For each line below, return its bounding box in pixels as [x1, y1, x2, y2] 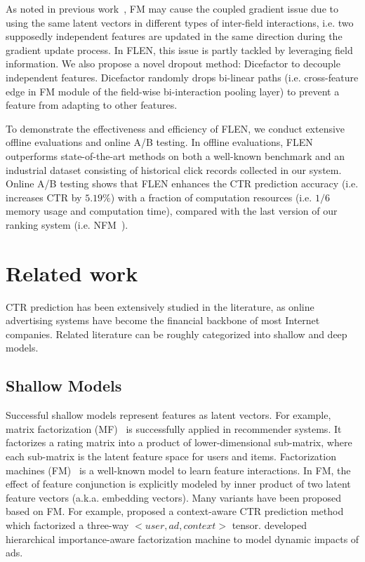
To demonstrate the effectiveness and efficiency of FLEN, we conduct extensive [6, 121, 345, 135]
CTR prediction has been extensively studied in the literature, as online [6, 299, 314, 314]
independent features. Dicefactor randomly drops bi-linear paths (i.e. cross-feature [6, 69, 359, 84]
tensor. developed [232, 517, 307, 532]
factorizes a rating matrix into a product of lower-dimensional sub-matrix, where [6, 435, 352, 450]
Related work [6, 258, 138, 287]
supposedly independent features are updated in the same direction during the [6, 29, 343, 44]
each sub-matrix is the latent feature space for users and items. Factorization [6, 448, 336, 463]
